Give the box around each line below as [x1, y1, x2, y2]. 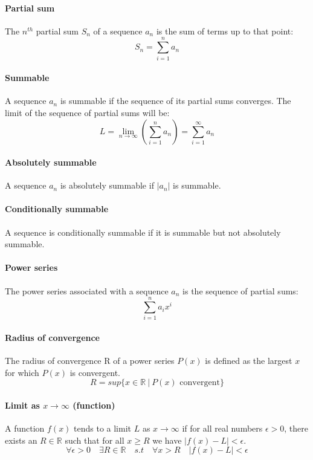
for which [5, 366, 39, 378]
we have [152, 433, 182, 446]
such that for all [65, 433, 124, 446]
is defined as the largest [205, 354, 292, 367]
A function [5, 422, 45, 435]
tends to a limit [74, 422, 131, 435]
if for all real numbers [182, 422, 263, 435]
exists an [5, 433, 37, 446]
